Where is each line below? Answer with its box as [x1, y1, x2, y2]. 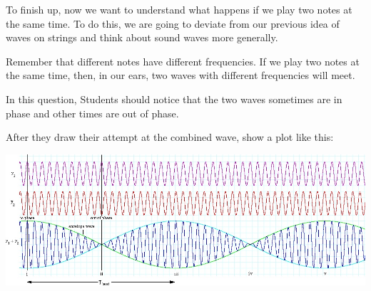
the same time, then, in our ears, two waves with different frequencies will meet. [6, 68, 355, 83]
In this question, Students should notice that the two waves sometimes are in [6, 91, 342, 106]
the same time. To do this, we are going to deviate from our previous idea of [6, 16, 340, 31]
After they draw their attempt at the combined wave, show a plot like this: [6, 129, 334, 144]
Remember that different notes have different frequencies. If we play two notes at [6, 53, 360, 68]
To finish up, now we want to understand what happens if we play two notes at [6, 2, 352, 16]
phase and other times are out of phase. [6, 105, 179, 120]
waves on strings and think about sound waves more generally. [6, 30, 278, 45]
